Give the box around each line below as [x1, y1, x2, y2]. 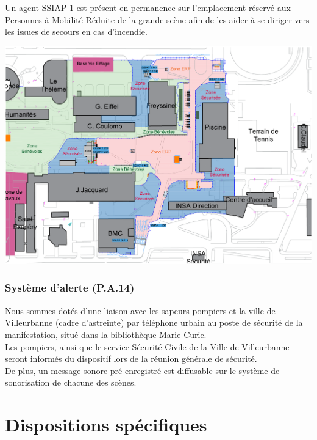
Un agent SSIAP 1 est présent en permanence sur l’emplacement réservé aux [5, 1, 291, 13]
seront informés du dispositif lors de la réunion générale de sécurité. [5, 352, 257, 365]
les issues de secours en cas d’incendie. [5, 25, 148, 38]
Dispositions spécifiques [5, 412, 207, 437]
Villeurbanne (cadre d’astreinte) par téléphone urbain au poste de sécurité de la [5, 316, 303, 329]
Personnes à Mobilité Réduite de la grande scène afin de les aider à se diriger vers [5, 13, 310, 26]
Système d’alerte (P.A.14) [5, 280, 135, 295]
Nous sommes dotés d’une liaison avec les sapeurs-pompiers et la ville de [5, 304, 276, 317]
